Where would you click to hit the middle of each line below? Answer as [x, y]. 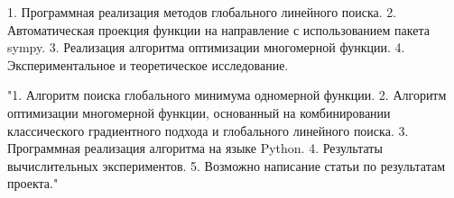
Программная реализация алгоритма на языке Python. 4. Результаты [195, 148]
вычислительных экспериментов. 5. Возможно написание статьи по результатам [227, 165]
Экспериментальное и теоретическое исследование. [148, 64]
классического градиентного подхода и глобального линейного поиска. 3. [208, 130]
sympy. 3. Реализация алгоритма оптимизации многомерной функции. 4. [206, 47]
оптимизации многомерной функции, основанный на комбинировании [199, 112]
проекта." [33, 183]
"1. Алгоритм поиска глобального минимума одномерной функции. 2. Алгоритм [227, 95]
